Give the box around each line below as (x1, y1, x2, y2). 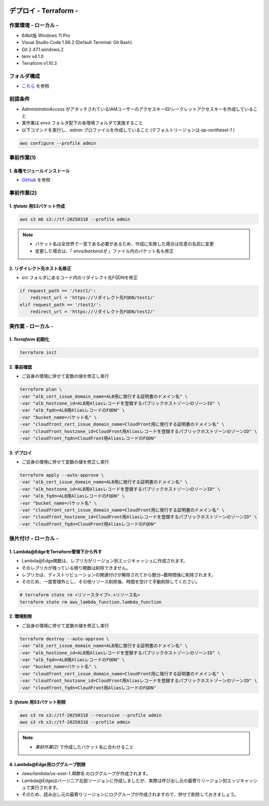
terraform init (19, 350, 57, 355)
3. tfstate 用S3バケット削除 (9, 699, 66, 705)
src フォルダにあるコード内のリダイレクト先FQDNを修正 (21, 274, 138, 280)
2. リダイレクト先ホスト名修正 (9, 265, 72, 271)
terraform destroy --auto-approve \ (19, 636, 110, 641)
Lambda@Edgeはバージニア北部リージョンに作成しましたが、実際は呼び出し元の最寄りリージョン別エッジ (21, 778, 241, 784)
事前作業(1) (9, 154, 36, 161)
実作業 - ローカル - (9, 322, 54, 329)
